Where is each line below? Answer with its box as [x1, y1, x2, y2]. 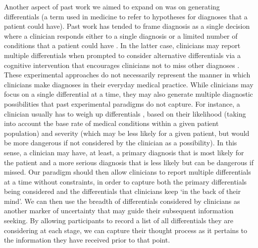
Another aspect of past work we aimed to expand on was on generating [4, 1, 220, 11]
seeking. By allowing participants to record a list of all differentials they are [4, 215, 234, 226]
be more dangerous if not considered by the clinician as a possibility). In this [4, 137, 237, 148]
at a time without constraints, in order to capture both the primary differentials [4, 176, 247, 186]
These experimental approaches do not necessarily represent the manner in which [4, 69, 251, 80]
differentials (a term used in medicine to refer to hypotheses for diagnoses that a [4, 11, 248, 21]
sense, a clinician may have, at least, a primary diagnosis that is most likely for [4, 147, 244, 157]
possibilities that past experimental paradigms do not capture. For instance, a [4, 98, 240, 109]
